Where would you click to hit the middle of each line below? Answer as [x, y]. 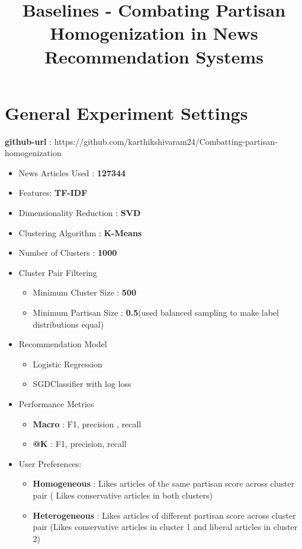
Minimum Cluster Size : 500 [84, 292]
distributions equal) [68, 324]
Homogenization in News [154, 33]
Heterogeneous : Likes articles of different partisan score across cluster [164, 515]
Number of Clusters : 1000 [68, 253]
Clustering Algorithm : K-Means [80, 232]
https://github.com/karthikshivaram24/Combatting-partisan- [166, 141]
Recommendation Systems [154, 56]
